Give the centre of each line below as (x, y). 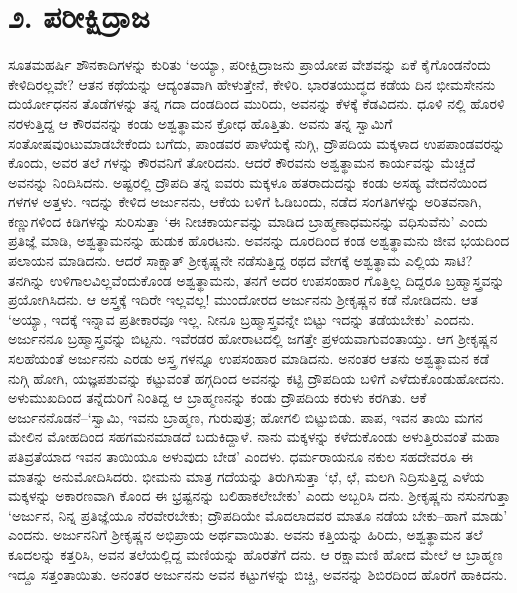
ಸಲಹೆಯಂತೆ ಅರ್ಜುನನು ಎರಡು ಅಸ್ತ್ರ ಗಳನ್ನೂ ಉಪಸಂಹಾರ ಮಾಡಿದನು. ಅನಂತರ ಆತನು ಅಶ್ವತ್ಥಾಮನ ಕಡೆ (249, 358)
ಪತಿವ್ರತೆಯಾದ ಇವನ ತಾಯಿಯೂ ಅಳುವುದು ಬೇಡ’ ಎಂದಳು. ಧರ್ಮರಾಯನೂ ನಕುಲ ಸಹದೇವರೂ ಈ (240, 456)
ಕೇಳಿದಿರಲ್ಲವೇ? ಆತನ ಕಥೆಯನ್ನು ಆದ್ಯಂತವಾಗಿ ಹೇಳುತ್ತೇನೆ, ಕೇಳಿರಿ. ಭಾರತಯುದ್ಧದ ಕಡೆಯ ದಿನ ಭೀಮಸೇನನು (252, 83)
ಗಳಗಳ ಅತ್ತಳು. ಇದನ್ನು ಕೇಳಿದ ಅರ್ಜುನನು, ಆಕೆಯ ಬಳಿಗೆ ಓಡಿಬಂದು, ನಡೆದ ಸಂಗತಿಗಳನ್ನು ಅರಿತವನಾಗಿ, (245, 201)
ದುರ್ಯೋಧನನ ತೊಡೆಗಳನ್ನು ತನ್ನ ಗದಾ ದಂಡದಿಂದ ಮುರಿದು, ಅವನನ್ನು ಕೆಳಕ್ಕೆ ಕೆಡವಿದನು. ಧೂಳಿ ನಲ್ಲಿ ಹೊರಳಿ (256, 103)
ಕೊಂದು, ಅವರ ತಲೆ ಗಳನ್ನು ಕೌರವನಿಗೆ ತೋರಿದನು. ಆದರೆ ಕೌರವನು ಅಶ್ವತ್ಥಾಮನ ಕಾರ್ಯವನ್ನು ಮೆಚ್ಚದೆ (241, 162)
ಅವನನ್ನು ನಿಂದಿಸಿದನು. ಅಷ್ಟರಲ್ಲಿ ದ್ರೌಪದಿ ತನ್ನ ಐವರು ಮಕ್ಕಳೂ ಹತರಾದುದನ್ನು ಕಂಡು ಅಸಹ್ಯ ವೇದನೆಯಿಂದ (248, 181)
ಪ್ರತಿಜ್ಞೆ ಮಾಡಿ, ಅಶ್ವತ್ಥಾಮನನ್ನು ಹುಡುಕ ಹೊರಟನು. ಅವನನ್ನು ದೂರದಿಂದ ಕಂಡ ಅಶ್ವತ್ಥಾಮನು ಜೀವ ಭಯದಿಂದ (259, 240)
